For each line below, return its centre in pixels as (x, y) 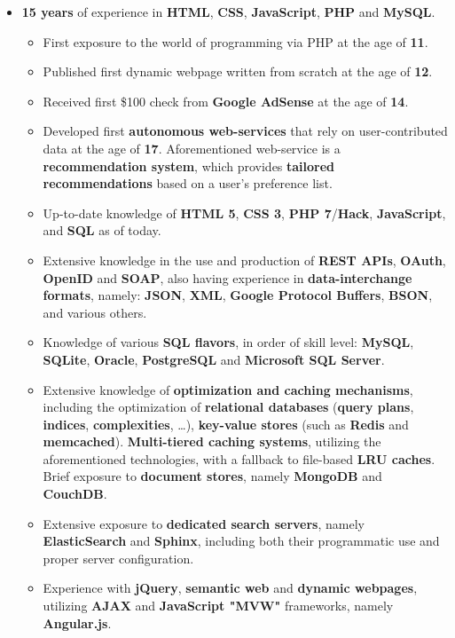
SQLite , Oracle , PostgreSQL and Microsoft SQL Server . (214, 359)
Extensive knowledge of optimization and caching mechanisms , (228, 389)
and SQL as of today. (102, 230)
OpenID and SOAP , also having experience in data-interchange (227, 277)
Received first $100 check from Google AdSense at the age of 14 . (226, 101)
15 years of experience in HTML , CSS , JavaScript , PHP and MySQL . (228, 12)
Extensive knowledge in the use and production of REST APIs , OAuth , (244, 260)
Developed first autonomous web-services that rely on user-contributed (245, 131)
